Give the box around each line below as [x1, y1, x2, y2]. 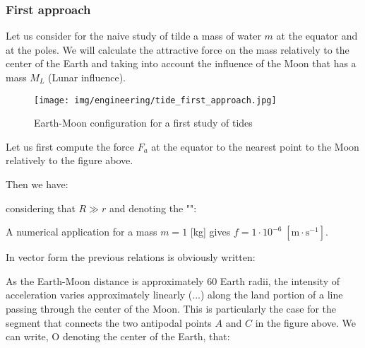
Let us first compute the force [6, 139, 135, 153]
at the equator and [276, 28, 358, 43]
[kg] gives [190, 224, 231, 239]
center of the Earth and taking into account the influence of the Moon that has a [6, 56, 357, 71]
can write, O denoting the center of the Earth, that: [6, 329, 230, 344]
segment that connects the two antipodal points [6, 315, 212, 330]
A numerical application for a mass [6, 224, 157, 239]
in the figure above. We [255, 315, 357, 330]
